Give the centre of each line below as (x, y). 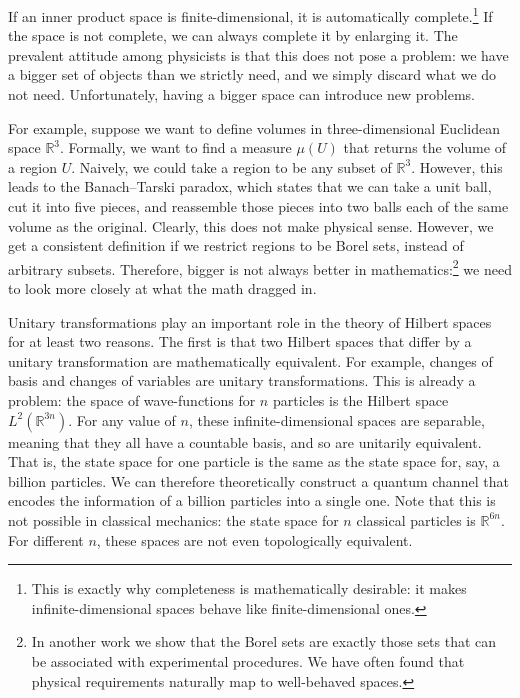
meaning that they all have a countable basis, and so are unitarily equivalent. (245, 441)
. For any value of (122, 419)
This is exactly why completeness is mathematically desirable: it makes (249, 588)
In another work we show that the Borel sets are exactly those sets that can (264, 641)
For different (46, 539)
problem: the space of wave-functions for (132, 400)
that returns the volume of (424, 147)
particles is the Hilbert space (360, 400)
